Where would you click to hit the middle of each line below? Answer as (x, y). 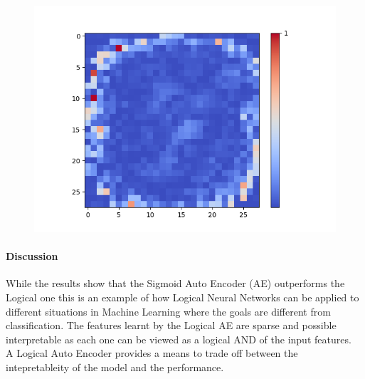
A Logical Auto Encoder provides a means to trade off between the (152, 353)
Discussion (32, 256)
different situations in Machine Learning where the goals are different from (168, 311)
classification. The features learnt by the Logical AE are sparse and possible (171, 325)
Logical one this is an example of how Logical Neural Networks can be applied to (182, 297)
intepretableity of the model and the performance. (115, 367)
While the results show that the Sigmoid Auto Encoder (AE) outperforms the (175, 283)
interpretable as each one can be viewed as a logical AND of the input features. (179, 339)
